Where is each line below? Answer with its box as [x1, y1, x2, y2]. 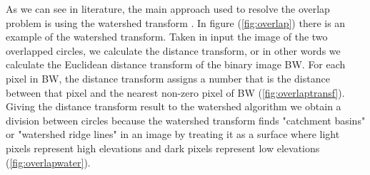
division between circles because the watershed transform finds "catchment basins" [6, 112, 366, 127]
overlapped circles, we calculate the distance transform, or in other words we [6, 43, 341, 58]
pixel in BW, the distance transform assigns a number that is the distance [6, 70, 330, 85]
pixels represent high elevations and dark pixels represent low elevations [6, 140, 320, 155]
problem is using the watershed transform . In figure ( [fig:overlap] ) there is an [6, 15, 346, 30]
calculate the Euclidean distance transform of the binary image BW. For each [6, 57, 346, 72]
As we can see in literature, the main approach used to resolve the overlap [6, 1, 330, 16]
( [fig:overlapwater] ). [6, 154, 91, 169]
